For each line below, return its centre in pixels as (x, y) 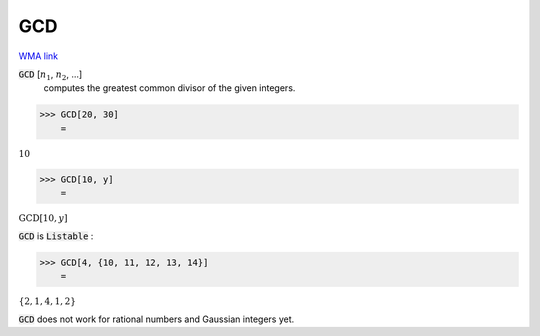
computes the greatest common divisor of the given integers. (169, 88)
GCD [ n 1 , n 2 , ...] (50, 75)
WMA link (38, 56)
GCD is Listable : (56, 236)
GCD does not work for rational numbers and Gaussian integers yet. (156, 319)
